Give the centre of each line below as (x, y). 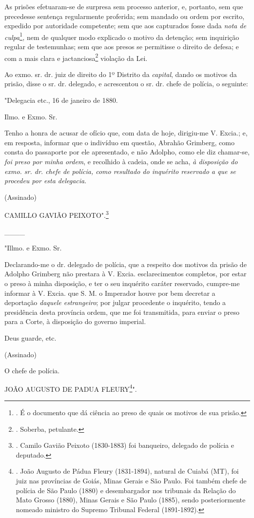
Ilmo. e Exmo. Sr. (31, 116)
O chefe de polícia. (32, 371)
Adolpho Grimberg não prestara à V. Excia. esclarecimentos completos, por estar (126, 274)
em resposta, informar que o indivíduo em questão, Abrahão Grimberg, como (119, 142)
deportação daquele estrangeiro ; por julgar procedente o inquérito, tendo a (115, 302)
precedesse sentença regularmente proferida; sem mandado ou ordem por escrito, (125, 16)
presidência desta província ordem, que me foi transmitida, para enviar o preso (122, 312)
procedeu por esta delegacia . (46, 181)
